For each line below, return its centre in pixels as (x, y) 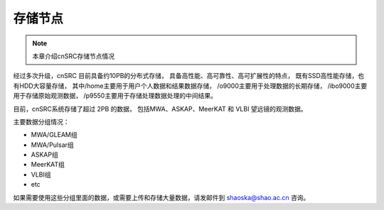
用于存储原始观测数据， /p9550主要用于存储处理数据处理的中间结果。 (115, 96)
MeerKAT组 (48, 165)
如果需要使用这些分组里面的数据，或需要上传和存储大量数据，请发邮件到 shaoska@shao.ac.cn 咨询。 (161, 197)
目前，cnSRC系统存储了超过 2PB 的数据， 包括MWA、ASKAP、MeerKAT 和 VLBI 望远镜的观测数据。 (160, 109)
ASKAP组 (44, 155)
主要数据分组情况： (41, 121)
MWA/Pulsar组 (52, 145)
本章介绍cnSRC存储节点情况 (74, 56)
